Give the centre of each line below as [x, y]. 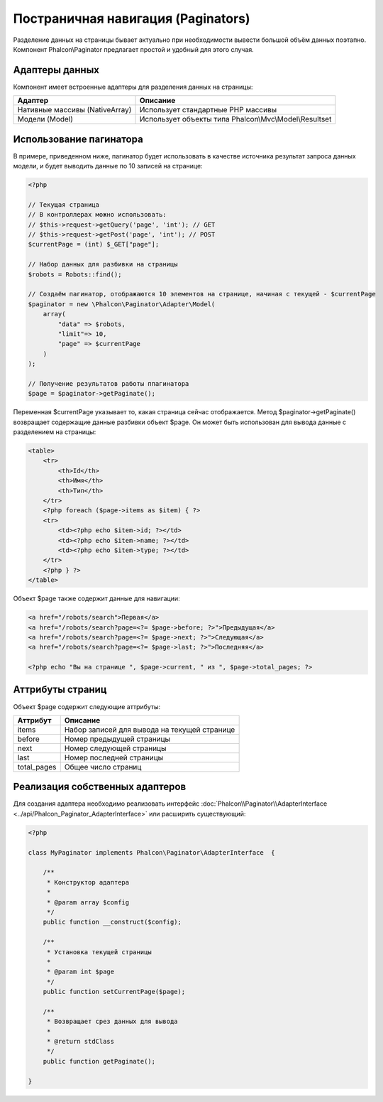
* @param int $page [81, 972]
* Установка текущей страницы [99, 952]
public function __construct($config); [112, 922]
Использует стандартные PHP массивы [208, 110]
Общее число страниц [103, 767]
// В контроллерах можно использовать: [97, 215]
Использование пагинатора [78, 139]
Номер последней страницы [114, 757]
